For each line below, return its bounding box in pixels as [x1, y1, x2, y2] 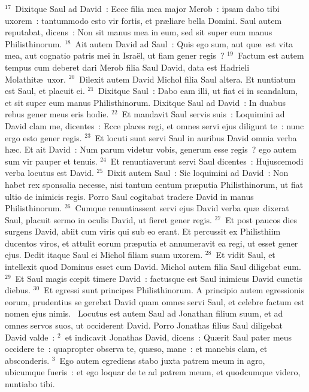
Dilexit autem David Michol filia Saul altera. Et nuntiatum [79, 72, 296, 85]
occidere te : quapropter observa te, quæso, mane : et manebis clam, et [5, 342, 268, 355]
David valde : [5, 330, 55, 343]
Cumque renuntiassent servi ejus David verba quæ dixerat [75, 202, 289, 214]
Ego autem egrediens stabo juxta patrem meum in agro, [59, 354, 265, 366]
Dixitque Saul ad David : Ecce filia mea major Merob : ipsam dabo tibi [15, 2, 280, 14]
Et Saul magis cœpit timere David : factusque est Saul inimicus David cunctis [15, 272, 302, 284]
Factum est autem [237, 49, 304, 62]
